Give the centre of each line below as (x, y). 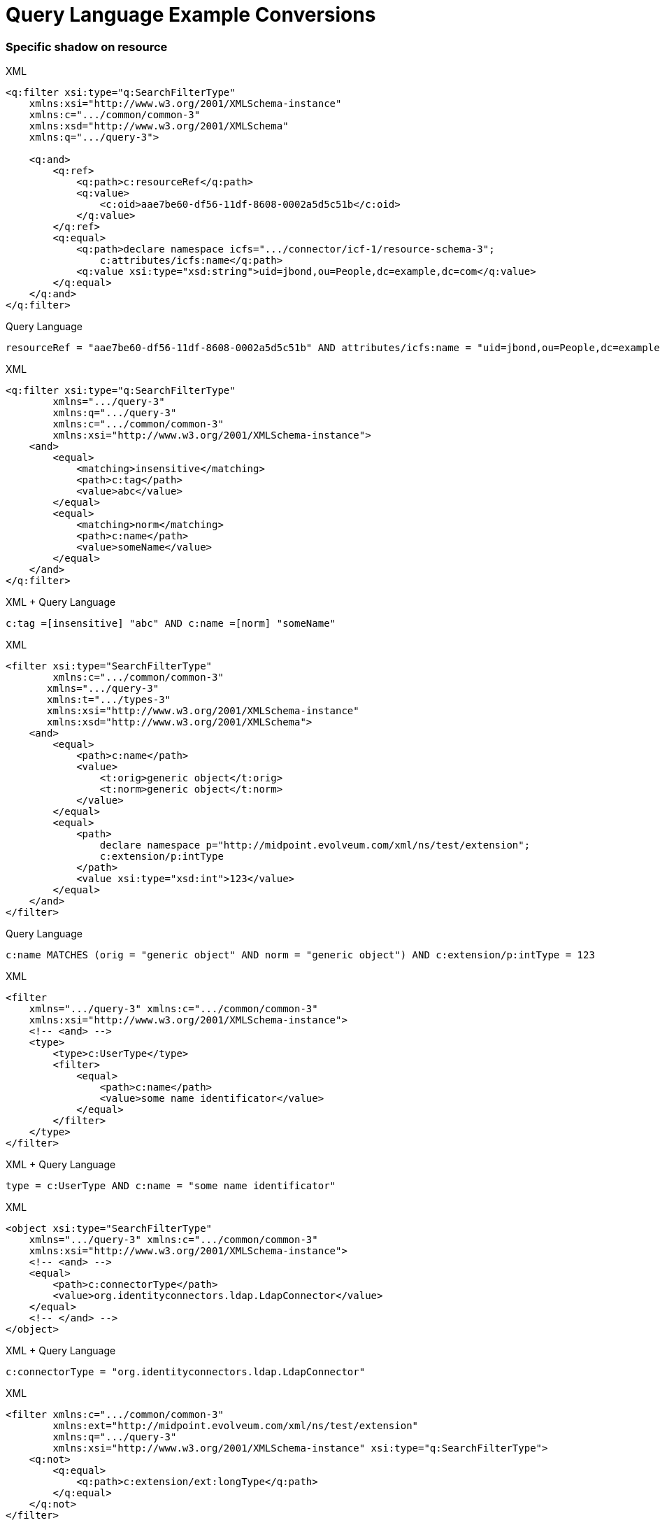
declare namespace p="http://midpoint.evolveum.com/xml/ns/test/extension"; (315, 845)
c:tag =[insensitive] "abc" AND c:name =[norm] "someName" (171, 624)
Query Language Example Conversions (191, 15)
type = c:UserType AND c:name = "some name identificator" (171, 1186)
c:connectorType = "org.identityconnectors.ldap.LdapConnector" (186, 1372)
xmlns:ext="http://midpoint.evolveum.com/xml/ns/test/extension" (236, 1426)
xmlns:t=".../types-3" (109, 700)
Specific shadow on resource (87, 47)
